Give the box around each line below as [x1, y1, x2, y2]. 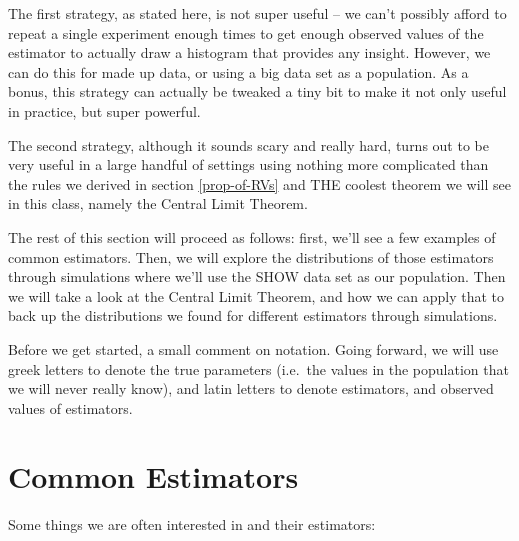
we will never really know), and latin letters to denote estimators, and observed [8, 378, 494, 399]
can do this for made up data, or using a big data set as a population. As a [8, 61, 469, 82]
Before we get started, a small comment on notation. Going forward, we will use [8, 338, 499, 359]
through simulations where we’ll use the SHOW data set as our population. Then [8, 266, 506, 287]
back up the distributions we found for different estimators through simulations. [8, 305, 498, 326]
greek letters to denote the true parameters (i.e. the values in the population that [8, 358, 509, 379]
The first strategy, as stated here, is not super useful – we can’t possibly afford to [8, 3, 507, 23]
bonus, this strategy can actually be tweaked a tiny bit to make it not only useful [8, 81, 507, 102]
